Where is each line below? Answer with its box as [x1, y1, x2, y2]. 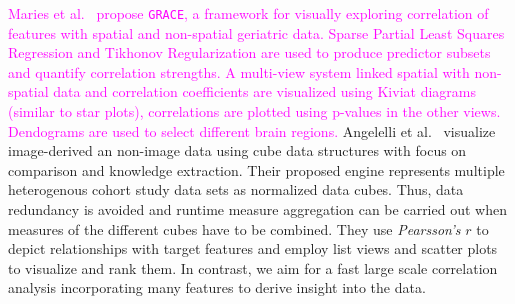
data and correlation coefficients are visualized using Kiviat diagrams [53, 81, 476, 102]
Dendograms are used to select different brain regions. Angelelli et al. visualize [8, 120, 496, 141]
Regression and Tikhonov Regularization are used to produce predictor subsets [8, 42, 491, 63]
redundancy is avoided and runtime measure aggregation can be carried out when [8, 199, 507, 219]
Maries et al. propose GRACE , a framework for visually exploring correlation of [8, 3, 489, 23]
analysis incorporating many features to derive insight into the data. [8, 277, 426, 298]
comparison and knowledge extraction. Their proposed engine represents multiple [8, 159, 505, 180]
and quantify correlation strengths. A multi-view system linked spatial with [8, 61, 470, 82]
